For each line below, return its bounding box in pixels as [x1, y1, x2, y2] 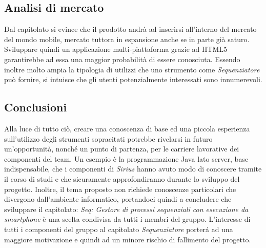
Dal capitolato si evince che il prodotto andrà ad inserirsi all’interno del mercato [4, 24, 257, 34]
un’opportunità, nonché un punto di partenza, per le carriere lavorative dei [4, 143, 239, 154]
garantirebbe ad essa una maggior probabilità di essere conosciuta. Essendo [4, 53, 240, 64]
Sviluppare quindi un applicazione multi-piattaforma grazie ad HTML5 [4, 44, 228, 54]
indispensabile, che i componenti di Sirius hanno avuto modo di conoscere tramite [4, 163, 262, 174]
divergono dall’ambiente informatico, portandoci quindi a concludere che [4, 194, 232, 204]
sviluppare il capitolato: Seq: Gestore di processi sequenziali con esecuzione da [4, 203, 249, 214]
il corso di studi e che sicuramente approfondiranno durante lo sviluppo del [4, 173, 240, 184]
